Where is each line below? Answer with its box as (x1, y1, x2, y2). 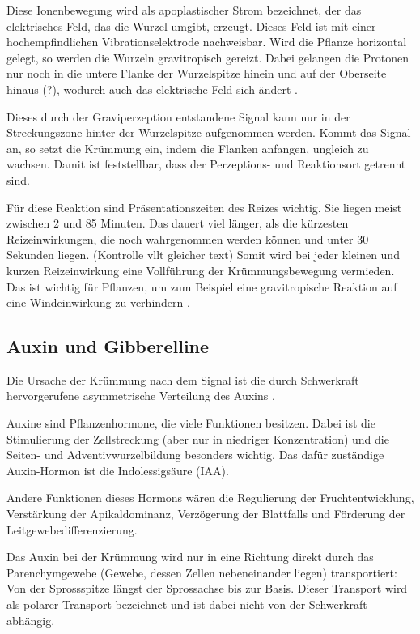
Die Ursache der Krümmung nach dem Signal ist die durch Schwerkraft (6, 371, 359, 388)
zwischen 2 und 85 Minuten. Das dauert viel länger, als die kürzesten (6, 215, 349, 232)
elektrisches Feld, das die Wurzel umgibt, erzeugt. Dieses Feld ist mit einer (6, 17, 376, 34)
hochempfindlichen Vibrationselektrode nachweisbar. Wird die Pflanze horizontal (6, 33, 407, 50)
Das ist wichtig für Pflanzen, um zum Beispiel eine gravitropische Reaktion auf (6, 278, 397, 295)
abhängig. (6, 611, 55, 628)
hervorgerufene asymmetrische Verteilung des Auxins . (6, 387, 275, 404)
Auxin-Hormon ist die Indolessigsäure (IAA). (6, 462, 229, 479)
